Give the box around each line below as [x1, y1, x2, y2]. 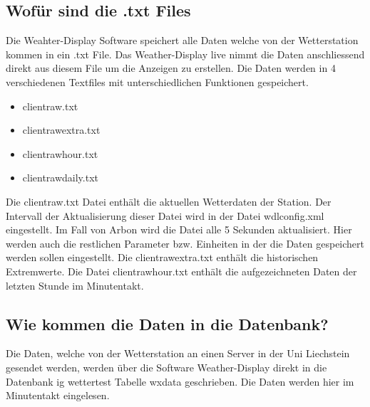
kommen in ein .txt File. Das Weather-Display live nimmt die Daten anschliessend [6, 46, 365, 61]
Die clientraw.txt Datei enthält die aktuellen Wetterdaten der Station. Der [6, 194, 332, 208]
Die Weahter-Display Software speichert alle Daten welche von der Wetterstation [6, 33, 359, 48]
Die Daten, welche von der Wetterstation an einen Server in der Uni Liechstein [6, 346, 350, 361]
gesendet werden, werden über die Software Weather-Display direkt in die [6, 359, 327, 374]
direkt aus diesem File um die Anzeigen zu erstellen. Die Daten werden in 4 [6, 60, 336, 75]
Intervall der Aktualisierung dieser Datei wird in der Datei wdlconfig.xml [6, 208, 324, 223]
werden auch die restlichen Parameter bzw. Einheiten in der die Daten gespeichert [6, 236, 365, 250]
